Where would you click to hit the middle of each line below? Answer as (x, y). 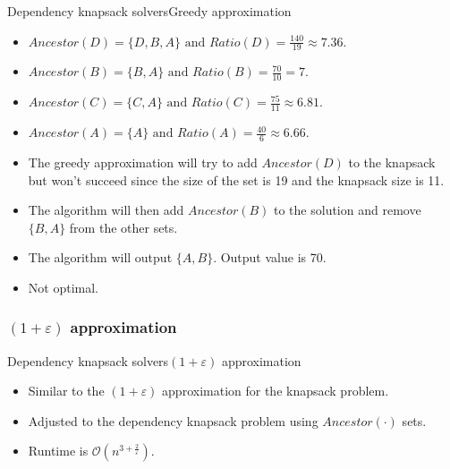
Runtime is (58, 451)
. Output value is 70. (270, 257)
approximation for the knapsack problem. (276, 391)
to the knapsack (392, 162)
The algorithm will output (100, 257)
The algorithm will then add (106, 210)
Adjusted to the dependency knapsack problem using (173, 420)
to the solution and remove (348, 210)
